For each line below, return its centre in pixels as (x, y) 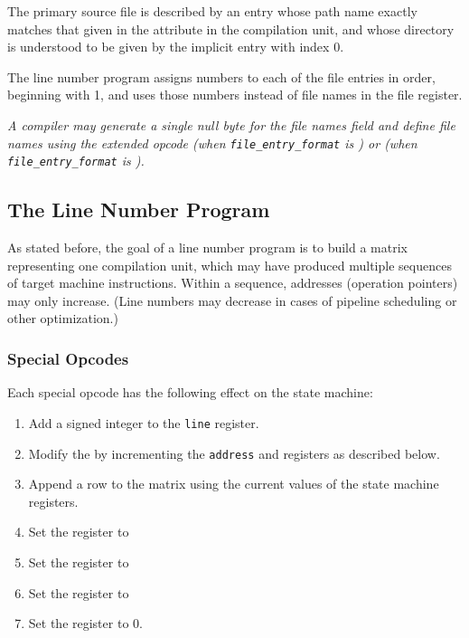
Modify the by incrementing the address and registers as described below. (234, 453)
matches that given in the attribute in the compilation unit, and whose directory (231, 29)
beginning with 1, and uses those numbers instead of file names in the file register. (235, 95)
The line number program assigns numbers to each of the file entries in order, (221, 76)
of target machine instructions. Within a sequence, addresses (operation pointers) (233, 283)
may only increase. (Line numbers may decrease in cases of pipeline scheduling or (232, 300)
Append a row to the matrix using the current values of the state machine (234, 484)
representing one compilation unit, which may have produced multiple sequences (230, 265)
